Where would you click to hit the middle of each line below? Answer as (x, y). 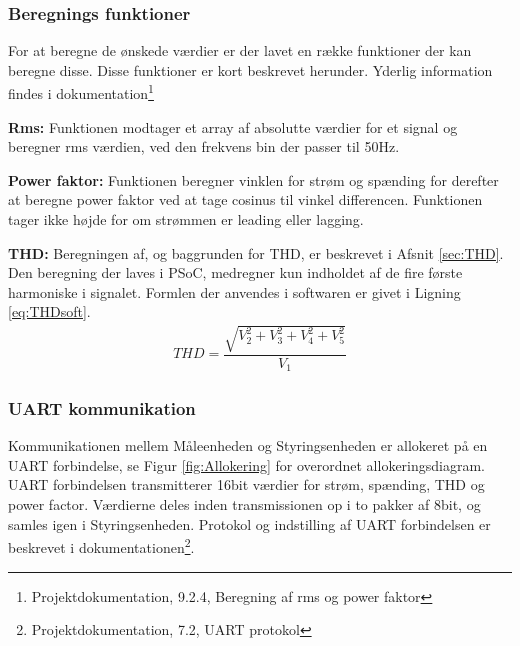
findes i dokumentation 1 (81, 92)
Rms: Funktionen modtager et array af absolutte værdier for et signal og (233, 126)
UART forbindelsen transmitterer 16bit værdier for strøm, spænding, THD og (246, 484)
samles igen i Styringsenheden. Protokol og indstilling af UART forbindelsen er (249, 523)
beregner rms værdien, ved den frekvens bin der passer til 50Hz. (204, 146)
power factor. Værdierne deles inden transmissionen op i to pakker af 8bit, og (244, 504)
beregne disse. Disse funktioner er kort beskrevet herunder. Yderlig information (250, 69)
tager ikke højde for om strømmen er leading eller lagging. (186, 219)
